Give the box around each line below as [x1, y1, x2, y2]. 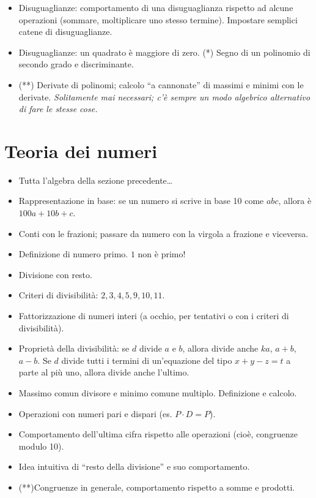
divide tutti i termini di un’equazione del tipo [61, 353, 232, 366]
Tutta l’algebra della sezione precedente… [18, 173, 173, 186]
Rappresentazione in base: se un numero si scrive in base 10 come [18, 194, 264, 207]
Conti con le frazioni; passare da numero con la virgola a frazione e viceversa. [18, 227, 309, 240]
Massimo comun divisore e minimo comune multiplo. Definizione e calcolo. [18, 387, 297, 399]
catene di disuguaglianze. [18, 25, 112, 38]
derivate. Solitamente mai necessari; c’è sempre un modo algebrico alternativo [18, 90, 310, 103]
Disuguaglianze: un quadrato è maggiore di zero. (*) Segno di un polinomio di [18, 45, 310, 58]
